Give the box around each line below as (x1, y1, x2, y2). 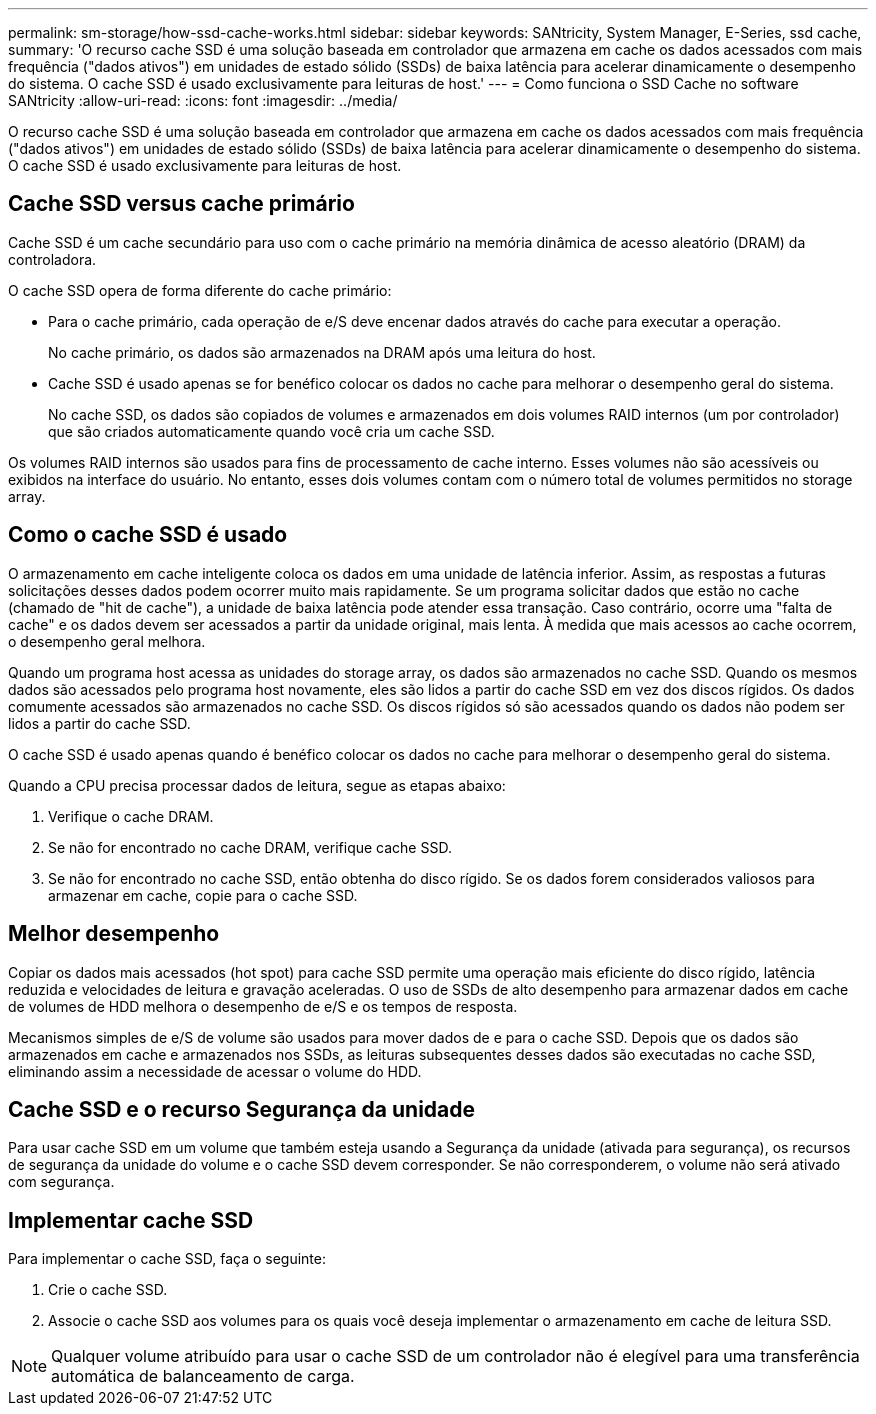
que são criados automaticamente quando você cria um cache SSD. (48, 422, 495, 440)
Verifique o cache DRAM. (48, 807, 214, 825)
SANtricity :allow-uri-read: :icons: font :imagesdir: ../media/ (8, 92, 398, 109)
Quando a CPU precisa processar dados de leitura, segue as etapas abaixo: (8, 776, 506, 794)
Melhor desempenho (8, 921, 220, 947)
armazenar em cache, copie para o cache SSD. (48, 886, 358, 904)
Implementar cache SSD (8, 1207, 254, 1233)
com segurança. (8, 1173, 115, 1191)
